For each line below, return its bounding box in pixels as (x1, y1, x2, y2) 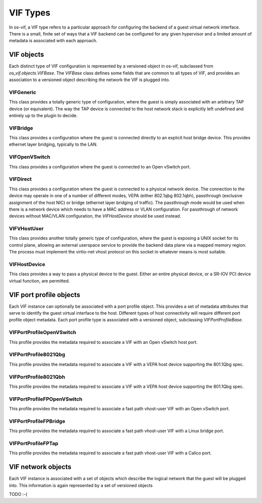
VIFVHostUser (9, 225, 44, 232)
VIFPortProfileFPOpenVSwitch (9, 396, 82, 402)
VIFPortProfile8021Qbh (9, 373, 65, 380)
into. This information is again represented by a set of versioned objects (9, 482, 153, 488)
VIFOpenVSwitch (9, 153, 50, 160)
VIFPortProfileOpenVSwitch (9, 329, 76, 336)
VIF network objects (9, 463, 72, 471)
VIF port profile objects (9, 290, 81, 299)
